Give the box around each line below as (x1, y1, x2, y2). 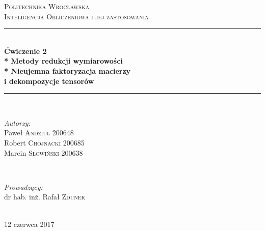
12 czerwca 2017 (4, 218, 55, 229)
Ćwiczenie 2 (4, 45, 47, 56)
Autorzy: (4, 117, 31, 128)
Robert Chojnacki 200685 (4, 137, 85, 148)
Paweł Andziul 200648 (4, 127, 74, 138)
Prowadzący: (4, 181, 43, 192)
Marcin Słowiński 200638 (4, 147, 83, 158)
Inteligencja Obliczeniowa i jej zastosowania (4, 11, 149, 21)
